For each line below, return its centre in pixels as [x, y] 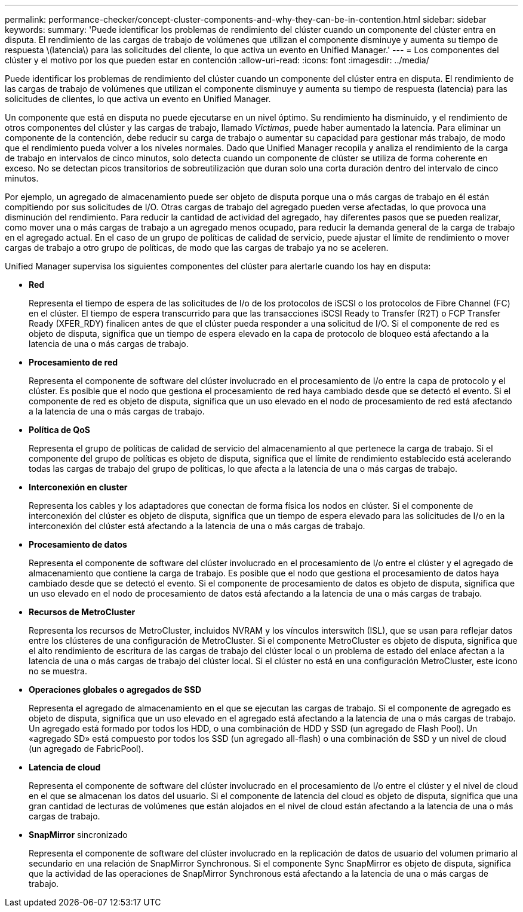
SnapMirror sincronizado [78, 835]
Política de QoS [59, 430]
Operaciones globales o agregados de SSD [115, 690]
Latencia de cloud [65, 767]
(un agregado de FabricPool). [86, 749]
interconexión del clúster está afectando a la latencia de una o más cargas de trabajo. [197, 526]
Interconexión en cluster [78, 487]
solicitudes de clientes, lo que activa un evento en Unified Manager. [138, 99]
